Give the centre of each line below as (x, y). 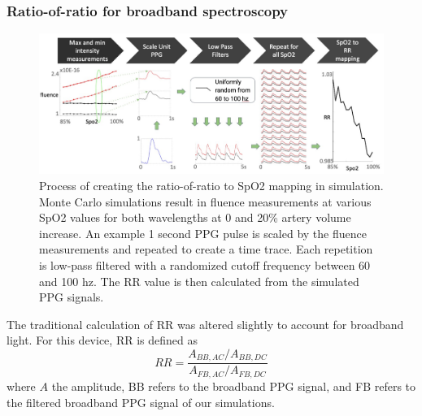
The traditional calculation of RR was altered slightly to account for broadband (205, 324)
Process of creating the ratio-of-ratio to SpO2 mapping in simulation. (211, 186)
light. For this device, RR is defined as (102, 340)
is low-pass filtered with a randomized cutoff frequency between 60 (205, 265)
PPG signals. (72, 297)
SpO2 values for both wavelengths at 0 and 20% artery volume (195, 217)
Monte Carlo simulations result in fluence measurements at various (205, 201)
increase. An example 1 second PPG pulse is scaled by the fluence (203, 233)
